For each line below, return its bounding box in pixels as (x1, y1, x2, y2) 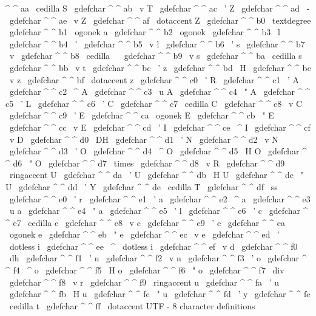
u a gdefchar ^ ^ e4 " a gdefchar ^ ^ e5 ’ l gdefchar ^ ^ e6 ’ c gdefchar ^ (9, 204, 308, 217)
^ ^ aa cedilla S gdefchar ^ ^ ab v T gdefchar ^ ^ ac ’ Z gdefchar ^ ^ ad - (5, 2, 310, 14)
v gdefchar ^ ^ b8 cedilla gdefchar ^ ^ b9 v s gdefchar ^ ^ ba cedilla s (9, 49, 302, 62)
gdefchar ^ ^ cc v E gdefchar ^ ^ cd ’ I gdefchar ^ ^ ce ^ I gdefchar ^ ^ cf (9, 120, 311, 133)
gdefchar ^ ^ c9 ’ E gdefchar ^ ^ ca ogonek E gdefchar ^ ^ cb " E (9, 109, 274, 122)
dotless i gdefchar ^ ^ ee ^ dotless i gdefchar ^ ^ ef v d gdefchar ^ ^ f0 (9, 239, 298, 252)
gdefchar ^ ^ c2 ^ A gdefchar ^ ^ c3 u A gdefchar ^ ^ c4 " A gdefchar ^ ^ (9, 85, 310, 98)
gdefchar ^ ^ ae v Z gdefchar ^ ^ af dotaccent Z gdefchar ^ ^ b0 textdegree (9, 13, 311, 26)
